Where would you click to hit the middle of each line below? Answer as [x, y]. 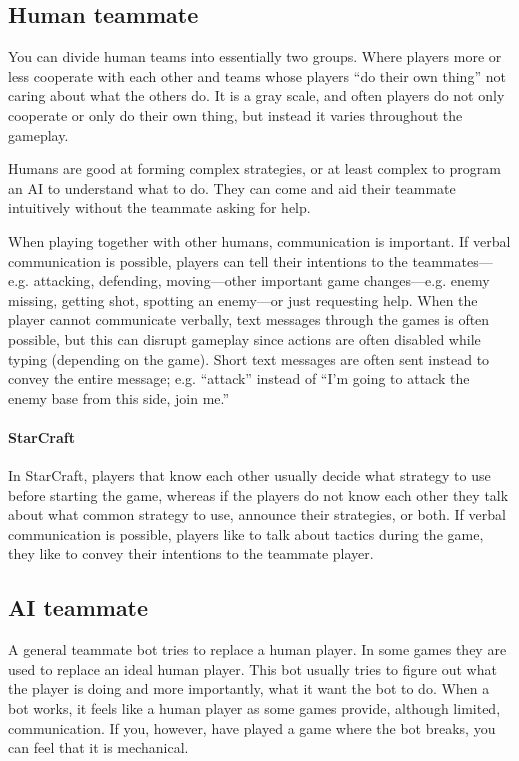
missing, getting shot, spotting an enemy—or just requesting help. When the [243, 299]
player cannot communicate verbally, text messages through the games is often [249, 319]
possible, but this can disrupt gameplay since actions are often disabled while [244, 338]
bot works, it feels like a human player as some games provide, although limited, [254, 708]
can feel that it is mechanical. [98, 747]
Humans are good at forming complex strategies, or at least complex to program [254, 168]
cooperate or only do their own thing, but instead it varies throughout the [235, 114]
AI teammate [78, 607]
